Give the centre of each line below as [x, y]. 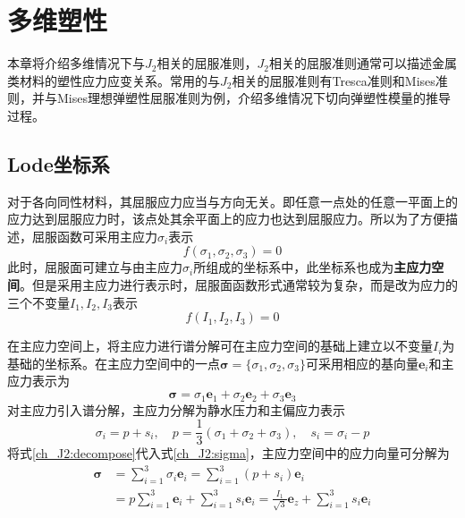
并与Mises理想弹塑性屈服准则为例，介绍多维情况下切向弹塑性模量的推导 [241, 98]
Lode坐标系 [59, 163]
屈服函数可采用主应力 [94, 236]
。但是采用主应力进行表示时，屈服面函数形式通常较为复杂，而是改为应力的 [239, 285]
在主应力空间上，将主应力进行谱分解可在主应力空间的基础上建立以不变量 [220, 346]
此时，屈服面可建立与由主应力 [95, 267]
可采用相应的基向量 [362, 363]
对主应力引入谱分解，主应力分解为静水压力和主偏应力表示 [176, 409]
